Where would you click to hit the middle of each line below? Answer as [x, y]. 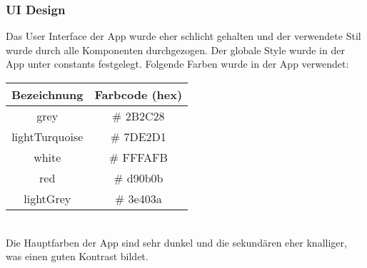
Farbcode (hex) [139, 94]
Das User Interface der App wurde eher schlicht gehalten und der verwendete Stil [183, 36]
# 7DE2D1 [138, 136]
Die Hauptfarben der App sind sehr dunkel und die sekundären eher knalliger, [176, 242]
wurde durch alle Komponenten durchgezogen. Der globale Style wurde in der [175, 50]
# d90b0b [139, 178]
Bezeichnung [47, 94]
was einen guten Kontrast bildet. [77, 256]
